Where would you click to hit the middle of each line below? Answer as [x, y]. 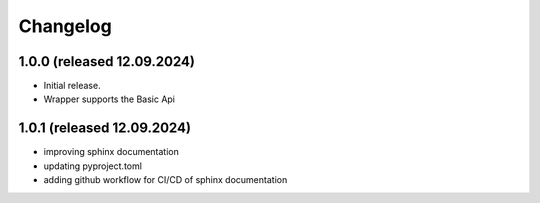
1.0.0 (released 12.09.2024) [106, 61]
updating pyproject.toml [92, 166]
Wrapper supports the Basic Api [109, 99]
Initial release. [72, 86]
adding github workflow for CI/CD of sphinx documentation [165, 180]
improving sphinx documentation [111, 152]
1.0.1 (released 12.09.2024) [105, 128]
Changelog [65, 26]
